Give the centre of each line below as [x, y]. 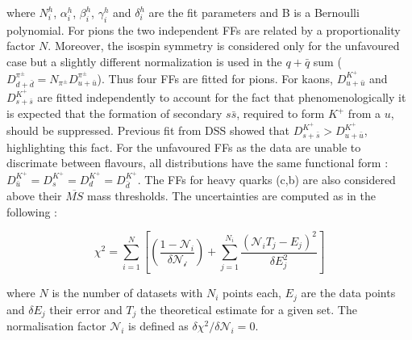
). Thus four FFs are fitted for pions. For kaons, [215, 78]
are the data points [348, 293]
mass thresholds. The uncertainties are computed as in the [231, 196]
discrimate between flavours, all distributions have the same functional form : [198, 163]
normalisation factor [56, 326]
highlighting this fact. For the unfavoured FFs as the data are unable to [184, 147]
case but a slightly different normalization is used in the [144, 61]
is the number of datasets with [127, 293]
